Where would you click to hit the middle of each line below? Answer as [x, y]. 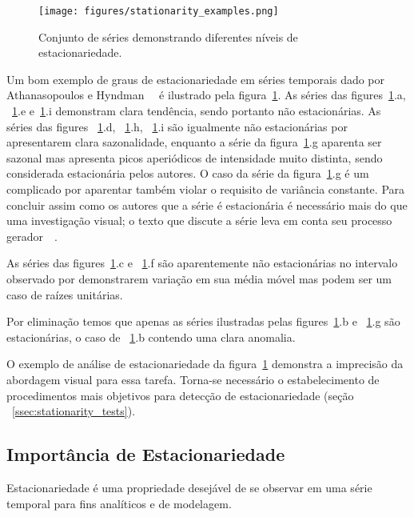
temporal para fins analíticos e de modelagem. [119, 503]
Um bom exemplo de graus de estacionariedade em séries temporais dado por [196, 79]
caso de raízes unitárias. [65, 294]
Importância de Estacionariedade [146, 454]
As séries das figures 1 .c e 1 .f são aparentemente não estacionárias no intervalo [202, 263]
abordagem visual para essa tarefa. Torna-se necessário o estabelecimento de [193, 379]
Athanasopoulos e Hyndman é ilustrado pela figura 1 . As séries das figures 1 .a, [206, 95]
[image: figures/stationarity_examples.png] [159, 11]
